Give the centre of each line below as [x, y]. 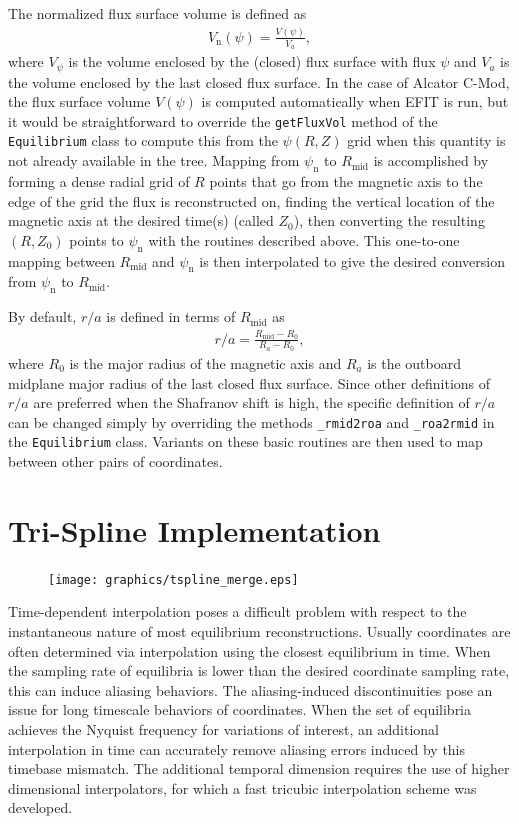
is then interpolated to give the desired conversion [352, 260]
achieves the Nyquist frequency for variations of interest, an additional [223, 728]
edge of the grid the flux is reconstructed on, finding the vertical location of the [251, 200]
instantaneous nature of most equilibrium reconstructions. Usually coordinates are [259, 630]
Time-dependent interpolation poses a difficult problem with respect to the [237, 611]
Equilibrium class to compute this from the [143, 140]
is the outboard [414, 362]
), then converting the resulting [389, 220]
